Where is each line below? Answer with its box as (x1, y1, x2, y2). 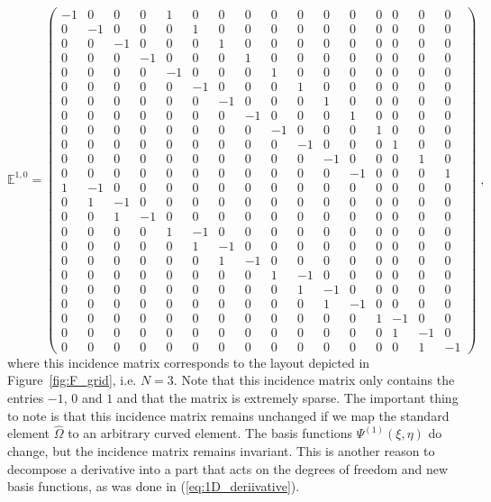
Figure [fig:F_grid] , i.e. (7, 370, 137, 389)
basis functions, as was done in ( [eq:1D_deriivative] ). (7, 477, 300, 496)
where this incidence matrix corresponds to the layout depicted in (7, 352, 370, 371)
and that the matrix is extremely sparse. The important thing (116, 388, 459, 406)
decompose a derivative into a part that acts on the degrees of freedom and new (7, 459, 449, 478)
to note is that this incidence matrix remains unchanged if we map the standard (7, 406, 450, 424)
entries (7, 388, 44, 406)
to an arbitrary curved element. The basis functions (68, 424, 352, 443)
